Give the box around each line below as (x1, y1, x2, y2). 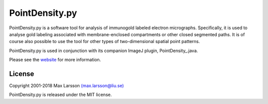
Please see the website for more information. (9, 57, 101, 63)
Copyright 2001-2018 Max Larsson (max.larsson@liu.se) (9, 83, 124, 89)
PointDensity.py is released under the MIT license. (9, 92, 112, 98)
